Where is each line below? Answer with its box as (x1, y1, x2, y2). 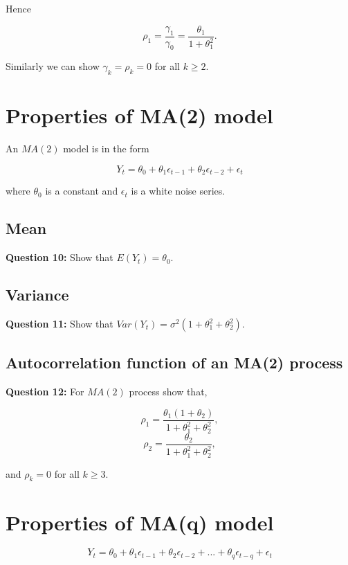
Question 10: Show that (6, 250, 113, 264)
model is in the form (63, 141, 149, 156)
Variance (6, 284, 69, 305)
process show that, (129, 384, 208, 399)
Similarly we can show (6, 59, 100, 73)
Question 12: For (6, 384, 84, 399)
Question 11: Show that (6, 316, 113, 331)
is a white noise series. (131, 183, 226, 198)
